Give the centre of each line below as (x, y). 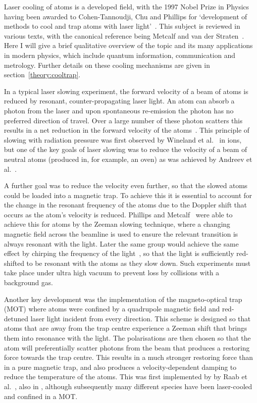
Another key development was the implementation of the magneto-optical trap (123, 299)
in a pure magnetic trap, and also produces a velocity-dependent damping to (120, 367)
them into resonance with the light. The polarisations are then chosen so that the (128, 338)
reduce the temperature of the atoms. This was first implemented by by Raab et (126, 377)
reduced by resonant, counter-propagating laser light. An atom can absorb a (119, 101)
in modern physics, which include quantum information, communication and (120, 55)
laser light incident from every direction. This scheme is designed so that (140, 318)
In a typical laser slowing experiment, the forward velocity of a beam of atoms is (126, 91)
